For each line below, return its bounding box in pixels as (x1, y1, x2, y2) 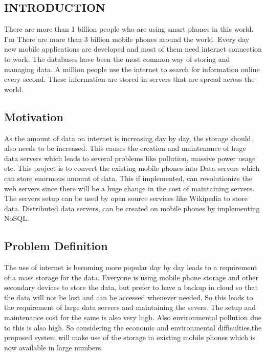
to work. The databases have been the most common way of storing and (4, 53, 230, 64)
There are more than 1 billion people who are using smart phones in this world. (4, 24, 254, 34)
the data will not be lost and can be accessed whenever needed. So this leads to (4, 292, 253, 302)
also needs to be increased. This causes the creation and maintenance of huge (4, 143, 246, 153)
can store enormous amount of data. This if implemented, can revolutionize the (4, 172, 252, 183)
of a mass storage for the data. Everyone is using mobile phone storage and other (4, 272, 259, 282)
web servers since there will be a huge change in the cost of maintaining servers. (4, 183, 255, 193)
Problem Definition (4, 238, 108, 254)
